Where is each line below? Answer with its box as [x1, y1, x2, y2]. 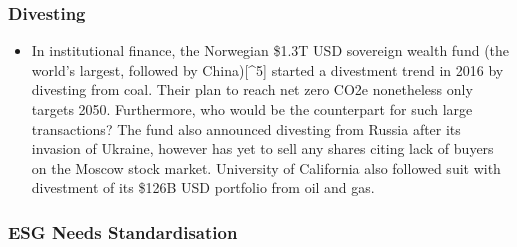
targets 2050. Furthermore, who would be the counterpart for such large [31, 99, 473, 119]
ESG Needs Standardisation [8, 219, 238, 244]
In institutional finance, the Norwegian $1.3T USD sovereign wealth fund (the [31, 40, 510, 61]
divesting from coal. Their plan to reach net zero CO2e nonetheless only [31, 79, 473, 100]
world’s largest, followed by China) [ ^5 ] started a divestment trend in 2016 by [31, 59, 504, 80]
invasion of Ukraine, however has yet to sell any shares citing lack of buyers [31, 138, 494, 159]
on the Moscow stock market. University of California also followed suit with [31, 157, 501, 178]
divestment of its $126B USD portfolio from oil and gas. [31, 177, 375, 198]
